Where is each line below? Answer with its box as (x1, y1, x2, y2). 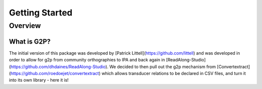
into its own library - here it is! (9, 77, 69, 83)
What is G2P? (9, 37, 51, 45)
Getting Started (9, 7, 73, 18)
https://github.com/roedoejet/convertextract (10, 70, 99, 76)
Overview (9, 21, 41, 30)
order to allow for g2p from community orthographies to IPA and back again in (9, 57, 165, 63)
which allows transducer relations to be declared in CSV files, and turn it (101, 70, 246, 76)
